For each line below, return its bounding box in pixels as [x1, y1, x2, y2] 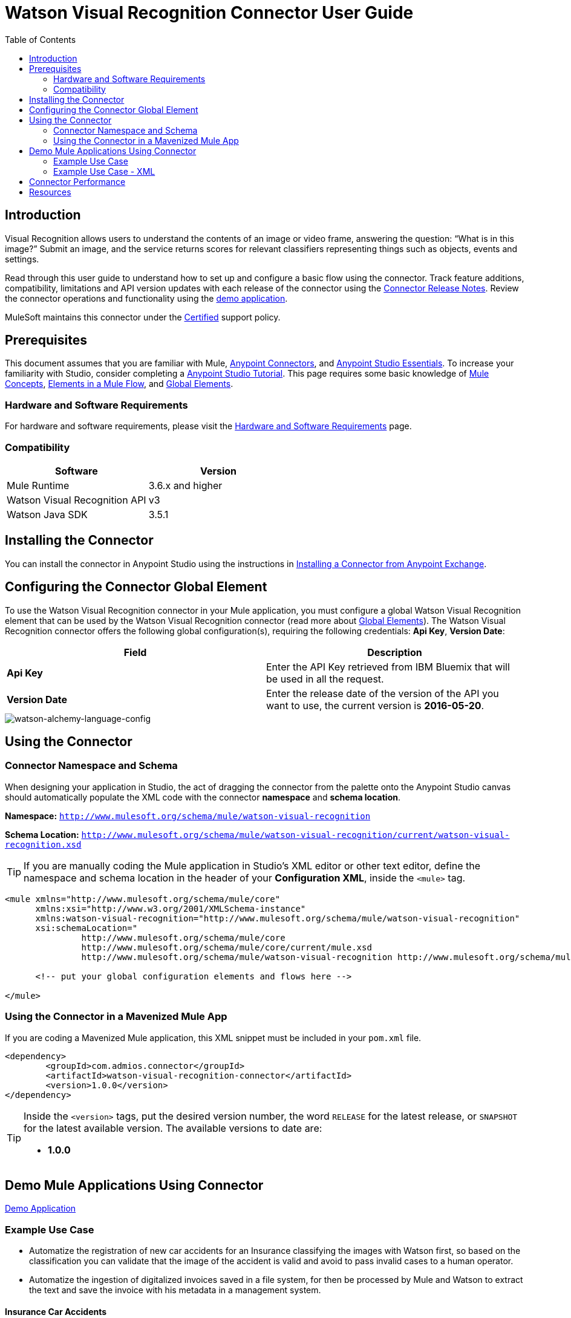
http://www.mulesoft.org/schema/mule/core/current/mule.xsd [81, 942, 372, 952]
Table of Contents [5, 34, 76, 45]
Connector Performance [29, 176, 126, 187]
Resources [29, 186, 71, 197]
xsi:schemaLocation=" [35, 923, 138, 933]
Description [367, 646, 422, 658]
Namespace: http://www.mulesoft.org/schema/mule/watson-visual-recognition [5, 810, 371, 821]
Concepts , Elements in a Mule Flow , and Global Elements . [5, 378, 233, 389]
